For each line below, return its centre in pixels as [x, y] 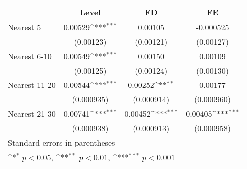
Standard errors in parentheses [62, 142]
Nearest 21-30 [32, 114]
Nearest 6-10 [30, 56]
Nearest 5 [25, 27]
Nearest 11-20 [32, 85]
